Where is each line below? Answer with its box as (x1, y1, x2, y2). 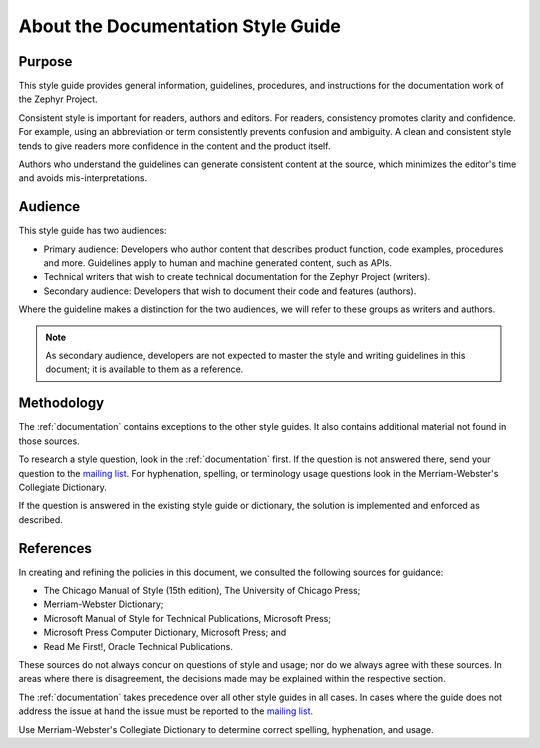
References (18, 540, 92, 557)
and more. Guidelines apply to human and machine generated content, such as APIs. (43, 257, 392, 269)
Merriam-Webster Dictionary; (43, 598, 164, 610)
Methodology (18, 395, 105, 412)
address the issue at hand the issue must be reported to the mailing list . (18, 705, 314, 717)
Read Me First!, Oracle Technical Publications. (43, 640, 234, 652)
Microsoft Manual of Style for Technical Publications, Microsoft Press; (43, 612, 332, 624)
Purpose (18, 53, 73, 70)
